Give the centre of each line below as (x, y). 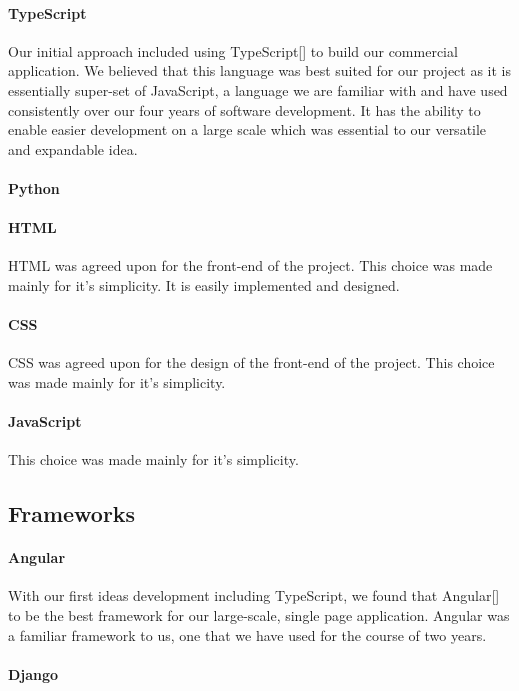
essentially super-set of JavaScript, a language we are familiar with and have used (258, 89)
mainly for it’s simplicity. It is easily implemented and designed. (204, 284)
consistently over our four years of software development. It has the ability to (244, 109)
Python (34, 187)
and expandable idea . (73, 148)
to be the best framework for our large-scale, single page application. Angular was (259, 615)
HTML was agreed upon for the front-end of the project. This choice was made (250, 265)
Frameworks (72, 513)
